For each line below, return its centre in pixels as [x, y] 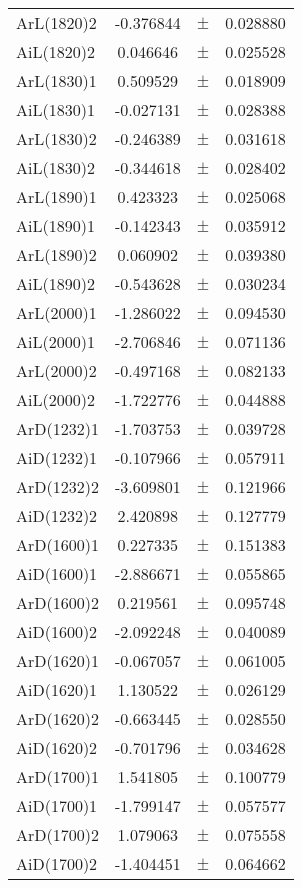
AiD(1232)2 [57, 515]
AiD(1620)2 [57, 747]
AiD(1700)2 [57, 863]
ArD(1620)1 [57, 660]
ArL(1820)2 [56, 22]
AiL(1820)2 [55, 51]
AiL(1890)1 [55, 225]
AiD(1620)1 [57, 689]
